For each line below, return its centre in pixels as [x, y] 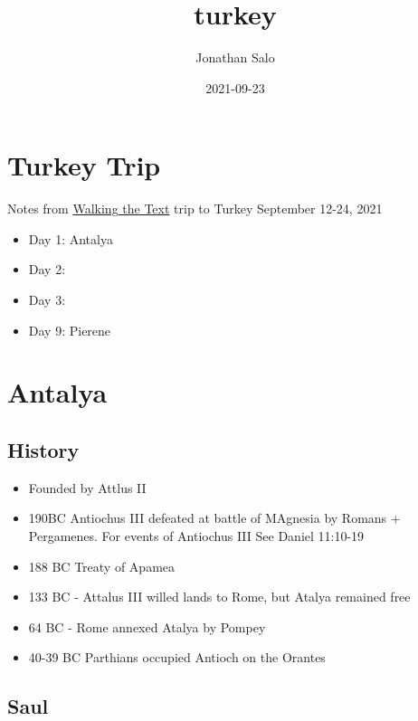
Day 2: [47, 269]
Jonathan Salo [235, 57]
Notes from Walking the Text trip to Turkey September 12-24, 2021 [195, 209]
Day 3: [47, 300]
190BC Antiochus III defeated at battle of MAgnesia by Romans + [214, 518]
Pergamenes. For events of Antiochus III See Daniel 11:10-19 [196, 535]
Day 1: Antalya [71, 238]
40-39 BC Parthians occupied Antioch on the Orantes [177, 657]
